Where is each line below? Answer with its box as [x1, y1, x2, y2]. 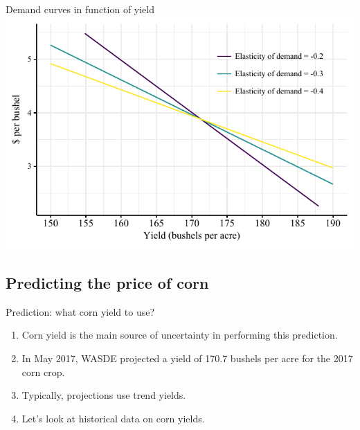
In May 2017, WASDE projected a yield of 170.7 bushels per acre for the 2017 [21, 351, 353, 366]
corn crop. [21, 364, 65, 379]
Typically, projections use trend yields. [21, 388, 186, 402]
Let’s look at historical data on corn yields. [21, 411, 205, 425]
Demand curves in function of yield [6, 2, 154, 16]
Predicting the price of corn [6, 272, 209, 294]
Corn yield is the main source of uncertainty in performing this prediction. [21, 328, 338, 342]
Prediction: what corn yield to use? [6, 304, 155, 319]
